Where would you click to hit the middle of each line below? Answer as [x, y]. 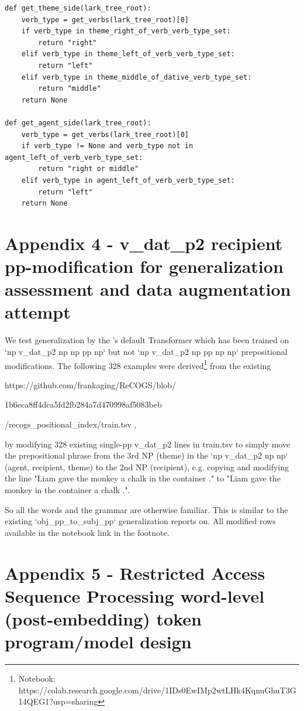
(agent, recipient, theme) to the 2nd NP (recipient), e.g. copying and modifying [147, 466]
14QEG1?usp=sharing [58, 701]
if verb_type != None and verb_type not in [107, 146]
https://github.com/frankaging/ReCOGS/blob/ [90, 384]
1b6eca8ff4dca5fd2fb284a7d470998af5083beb [83, 404]
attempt [38, 312]
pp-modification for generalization [144, 266]
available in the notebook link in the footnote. [87, 532]
